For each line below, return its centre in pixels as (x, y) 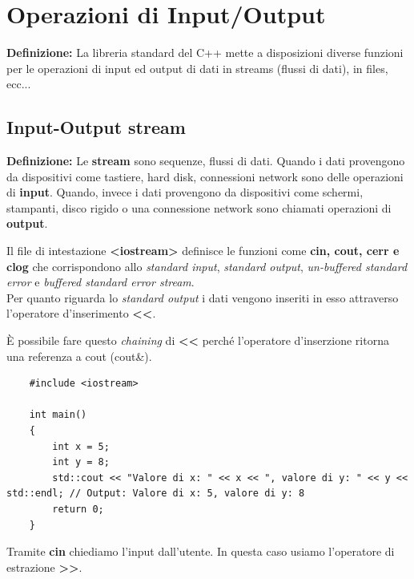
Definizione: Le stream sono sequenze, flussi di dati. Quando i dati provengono (206, 161)
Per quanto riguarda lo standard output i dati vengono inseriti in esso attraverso (203, 297)
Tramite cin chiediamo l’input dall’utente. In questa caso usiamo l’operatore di (201, 551)
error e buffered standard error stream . (100, 282)
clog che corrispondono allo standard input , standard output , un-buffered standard (207, 266)
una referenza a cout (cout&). (79, 356)
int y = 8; (81, 462)
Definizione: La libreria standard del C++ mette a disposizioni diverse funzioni (205, 53)
